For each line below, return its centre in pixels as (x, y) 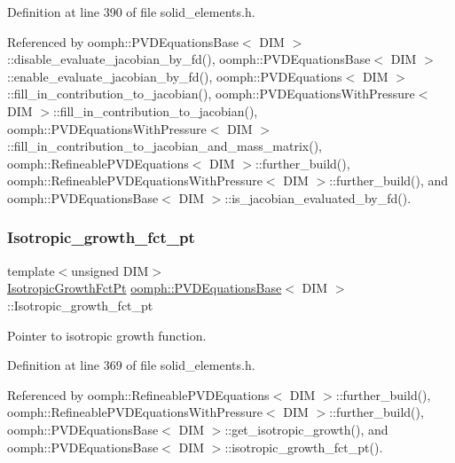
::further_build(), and (389, 180)
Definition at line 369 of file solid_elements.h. (131, 365)
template (31, 270)
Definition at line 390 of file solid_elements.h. (131, 12)
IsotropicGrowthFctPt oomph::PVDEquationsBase (145, 288)
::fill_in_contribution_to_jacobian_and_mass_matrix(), (165, 146)
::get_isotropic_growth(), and (306, 429)
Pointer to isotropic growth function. (107, 335)
